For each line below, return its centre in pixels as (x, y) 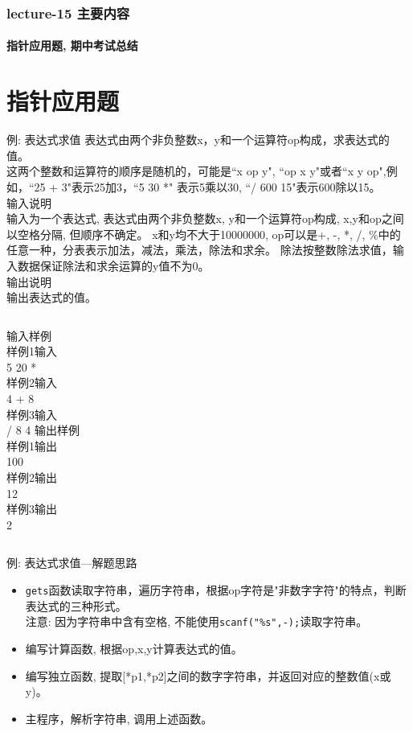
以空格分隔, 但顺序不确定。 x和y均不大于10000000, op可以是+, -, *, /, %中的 (204, 234)
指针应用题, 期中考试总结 (72, 45)
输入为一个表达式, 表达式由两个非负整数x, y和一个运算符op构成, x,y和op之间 (205, 218)
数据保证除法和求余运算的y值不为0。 (113, 265)
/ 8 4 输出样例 (43, 430)
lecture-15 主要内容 (68, 12)
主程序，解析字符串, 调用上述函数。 (119, 718)
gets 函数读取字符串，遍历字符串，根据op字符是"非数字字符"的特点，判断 (216, 590)
